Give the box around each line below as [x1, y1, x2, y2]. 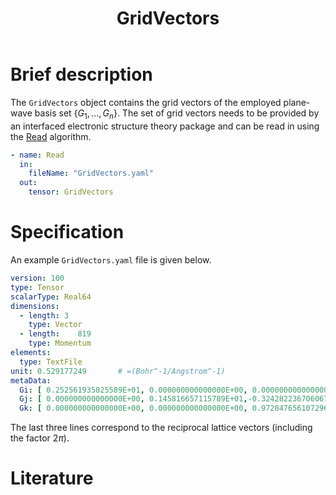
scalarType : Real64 [10, 292, 92, 302]
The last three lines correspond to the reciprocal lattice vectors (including [10, 422, 313, 434]
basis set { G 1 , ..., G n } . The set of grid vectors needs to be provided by [34, 107, 320, 121]
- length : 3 [19, 310, 70, 321]
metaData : [10, 375, 52, 386]
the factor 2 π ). [10, 432, 70, 444]
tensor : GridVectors [28, 187, 114, 197]
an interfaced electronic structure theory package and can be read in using [10, 120, 320, 132]
